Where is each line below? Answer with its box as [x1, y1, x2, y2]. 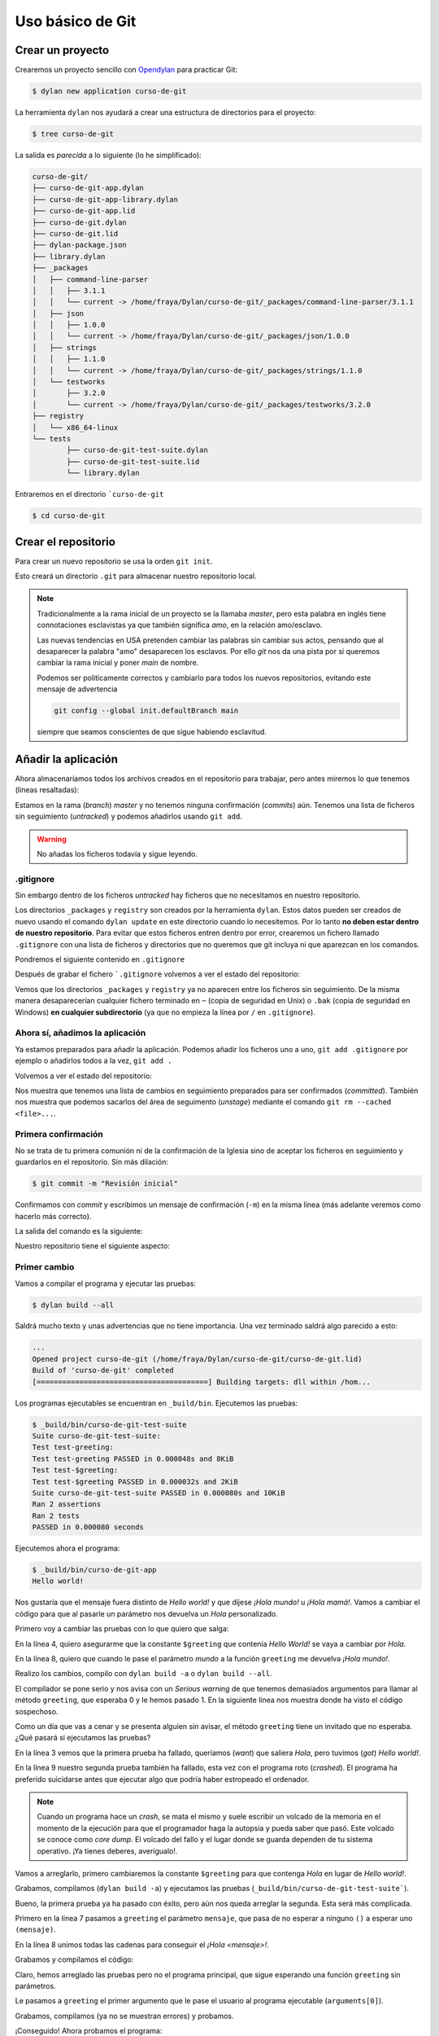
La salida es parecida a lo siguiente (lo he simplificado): [15, 151, 202, 160]
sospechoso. [15, 1706, 59, 1716]
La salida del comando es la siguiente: [15, 1226, 143, 1235]
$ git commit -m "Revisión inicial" [32, 1179, 179, 1188]
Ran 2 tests [32, 1511, 80, 1520]
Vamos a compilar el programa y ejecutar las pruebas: [15, 1279, 197, 1288]
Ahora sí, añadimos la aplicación [15, 1027, 146, 1038]
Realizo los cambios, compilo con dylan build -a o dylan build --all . [15, 1669, 272, 1678]
